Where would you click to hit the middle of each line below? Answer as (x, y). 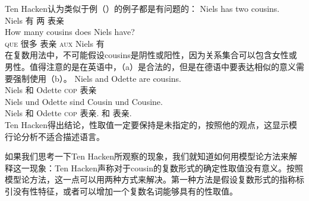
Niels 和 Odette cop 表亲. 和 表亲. (68, 113)
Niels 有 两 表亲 (35, 20)
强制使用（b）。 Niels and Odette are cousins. (97, 78)
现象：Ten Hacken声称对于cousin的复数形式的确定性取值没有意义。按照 (166, 167)
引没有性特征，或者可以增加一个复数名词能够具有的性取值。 (121, 191)
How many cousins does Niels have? (70, 32)
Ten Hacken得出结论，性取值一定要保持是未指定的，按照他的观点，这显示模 (151, 124)
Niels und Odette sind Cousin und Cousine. (84, 101)
